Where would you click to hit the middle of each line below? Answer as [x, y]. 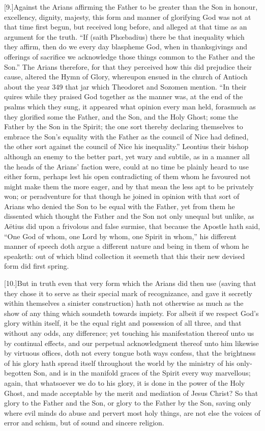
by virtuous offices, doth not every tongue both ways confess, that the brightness [130, 353]
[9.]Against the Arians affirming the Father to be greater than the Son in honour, [131, 7]
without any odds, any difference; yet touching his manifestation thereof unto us [129, 333]
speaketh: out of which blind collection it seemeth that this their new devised [125, 256]
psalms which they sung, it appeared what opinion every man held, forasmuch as [130, 106]
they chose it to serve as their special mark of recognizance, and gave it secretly [128, 293]
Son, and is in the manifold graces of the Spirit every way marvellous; [142, 373]
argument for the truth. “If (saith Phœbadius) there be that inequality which [124, 36]
